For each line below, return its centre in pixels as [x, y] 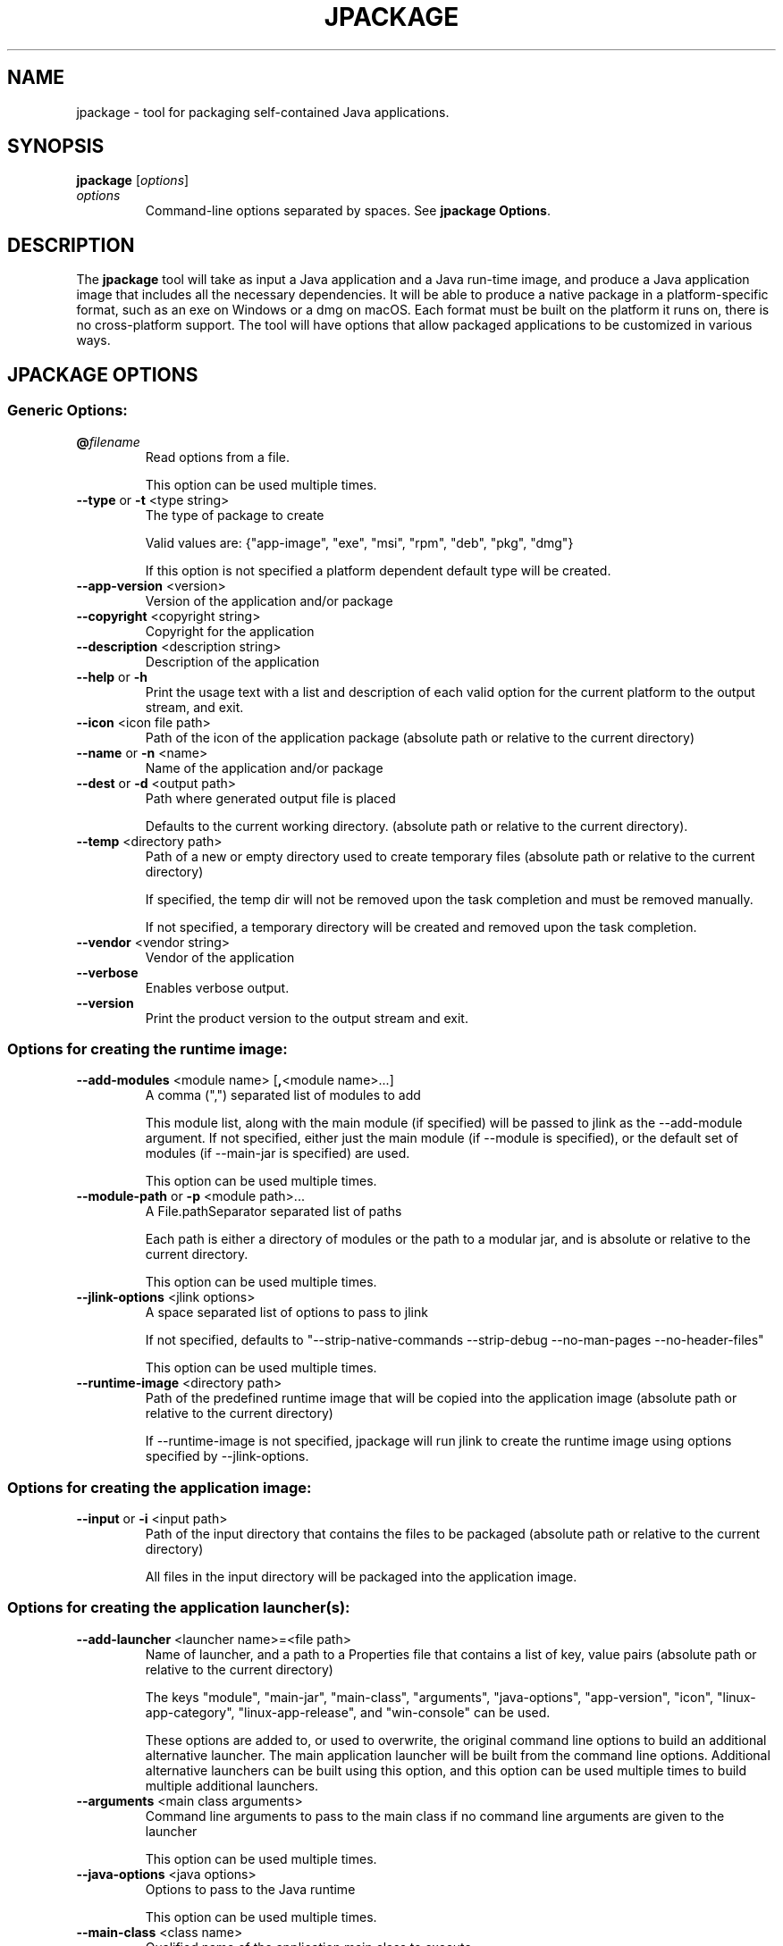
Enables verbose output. [217, 987]
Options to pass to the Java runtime [250, 1889]
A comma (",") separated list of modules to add [283, 1095]
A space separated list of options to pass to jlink [286, 1313]
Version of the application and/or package [269, 600]
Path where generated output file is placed [270, 798]
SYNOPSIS [56, 147]
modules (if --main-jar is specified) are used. [278, 1153]
